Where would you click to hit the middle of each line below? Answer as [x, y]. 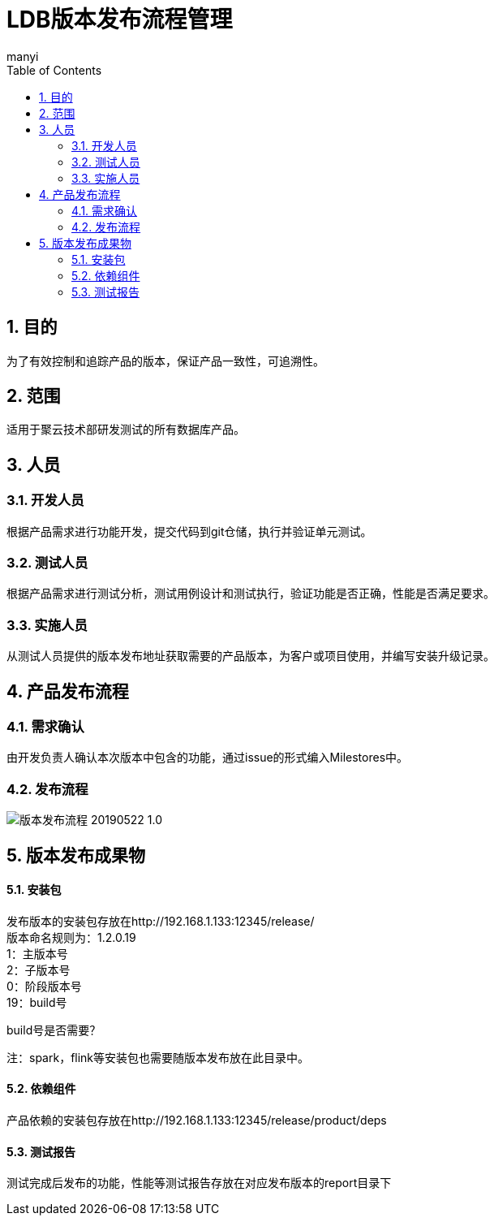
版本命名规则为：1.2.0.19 [71, 937]
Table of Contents [54, 70]
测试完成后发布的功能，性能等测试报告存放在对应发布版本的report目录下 [199, 1183]
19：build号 [37, 1002]
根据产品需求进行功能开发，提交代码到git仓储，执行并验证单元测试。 [189, 531]
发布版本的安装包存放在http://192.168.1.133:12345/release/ [161, 921]
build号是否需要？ [54, 1030]
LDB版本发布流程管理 [120, 19]
